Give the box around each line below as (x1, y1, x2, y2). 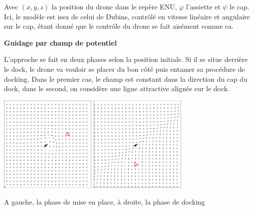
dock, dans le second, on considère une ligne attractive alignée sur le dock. (4, 83, 230, 94)
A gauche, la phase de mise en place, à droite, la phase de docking (4, 196, 205, 207)
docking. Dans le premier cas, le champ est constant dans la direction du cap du (4, 73, 248, 84)
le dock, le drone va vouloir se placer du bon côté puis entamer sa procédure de (4, 63, 245, 74)
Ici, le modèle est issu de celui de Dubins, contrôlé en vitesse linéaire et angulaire (4, 11, 250, 21)
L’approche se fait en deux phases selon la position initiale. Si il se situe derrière (4, 54, 248, 64)
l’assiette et (186, 1, 221, 11)
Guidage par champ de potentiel (4, 37, 117, 48)
